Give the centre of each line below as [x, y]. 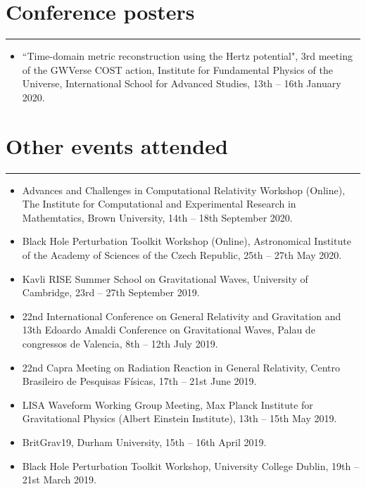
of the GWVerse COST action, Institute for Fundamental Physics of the [177, 69]
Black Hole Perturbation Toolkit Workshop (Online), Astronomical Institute [187, 241]
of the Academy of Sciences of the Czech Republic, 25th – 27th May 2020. [182, 255]
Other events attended [117, 145]
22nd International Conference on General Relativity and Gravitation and [182, 316]
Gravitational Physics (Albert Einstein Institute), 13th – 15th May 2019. [179, 418]
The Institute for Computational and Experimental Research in [159, 204]
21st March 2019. [59, 480]
